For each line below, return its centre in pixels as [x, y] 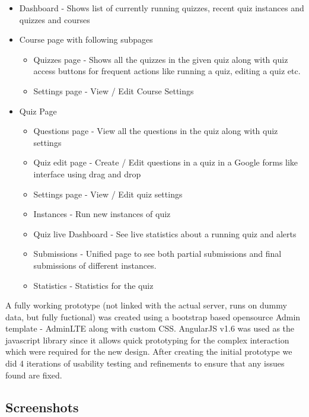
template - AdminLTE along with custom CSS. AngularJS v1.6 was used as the [150, 328]
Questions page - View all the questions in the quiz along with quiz [156, 131]
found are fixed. [34, 375]
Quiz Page [38, 111]
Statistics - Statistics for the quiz [93, 285]
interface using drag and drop [87, 174]
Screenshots [42, 407]
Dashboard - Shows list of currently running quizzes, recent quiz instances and [162, 8]
